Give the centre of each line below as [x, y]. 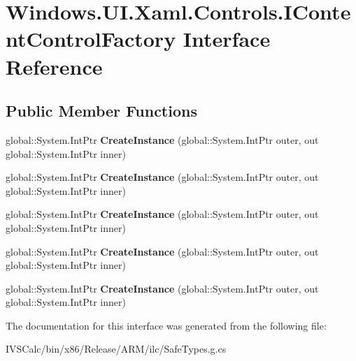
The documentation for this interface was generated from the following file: [166, 325]
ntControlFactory [91, 39]
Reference [54, 66]
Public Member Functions [101, 111]
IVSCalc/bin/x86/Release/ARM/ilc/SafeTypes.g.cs [116, 349]
